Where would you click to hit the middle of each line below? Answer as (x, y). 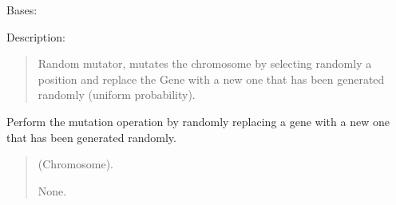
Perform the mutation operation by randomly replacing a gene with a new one (198, 121)
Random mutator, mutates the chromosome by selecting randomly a (205, 63)
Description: (36, 36)
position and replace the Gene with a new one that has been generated (211, 79)
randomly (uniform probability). (117, 95)
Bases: (22, 10)
